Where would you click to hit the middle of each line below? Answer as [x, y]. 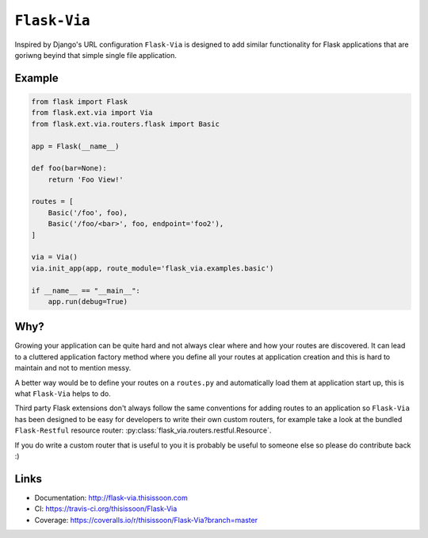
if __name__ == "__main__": [86, 290]
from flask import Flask [80, 102]
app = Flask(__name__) [75, 146]
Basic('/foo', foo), [88, 213]
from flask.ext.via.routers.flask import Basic [125, 124]
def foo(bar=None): [69, 168]
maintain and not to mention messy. [73, 368]
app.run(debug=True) [88, 301]
